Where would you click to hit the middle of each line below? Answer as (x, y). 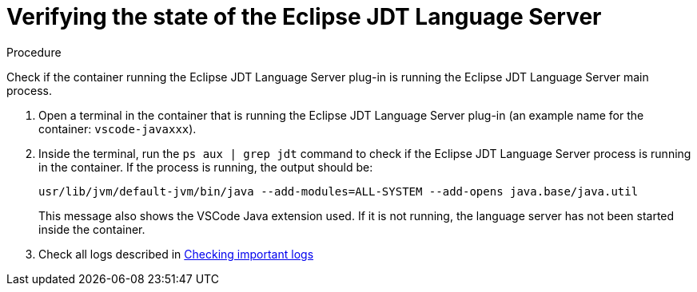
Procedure (34, 52)
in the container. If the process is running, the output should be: (206, 167)
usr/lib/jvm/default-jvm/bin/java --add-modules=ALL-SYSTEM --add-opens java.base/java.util (339, 191)
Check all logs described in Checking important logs (176, 254)
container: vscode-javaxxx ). (117, 128)
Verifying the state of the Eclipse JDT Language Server (304, 17)
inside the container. (92, 229)
